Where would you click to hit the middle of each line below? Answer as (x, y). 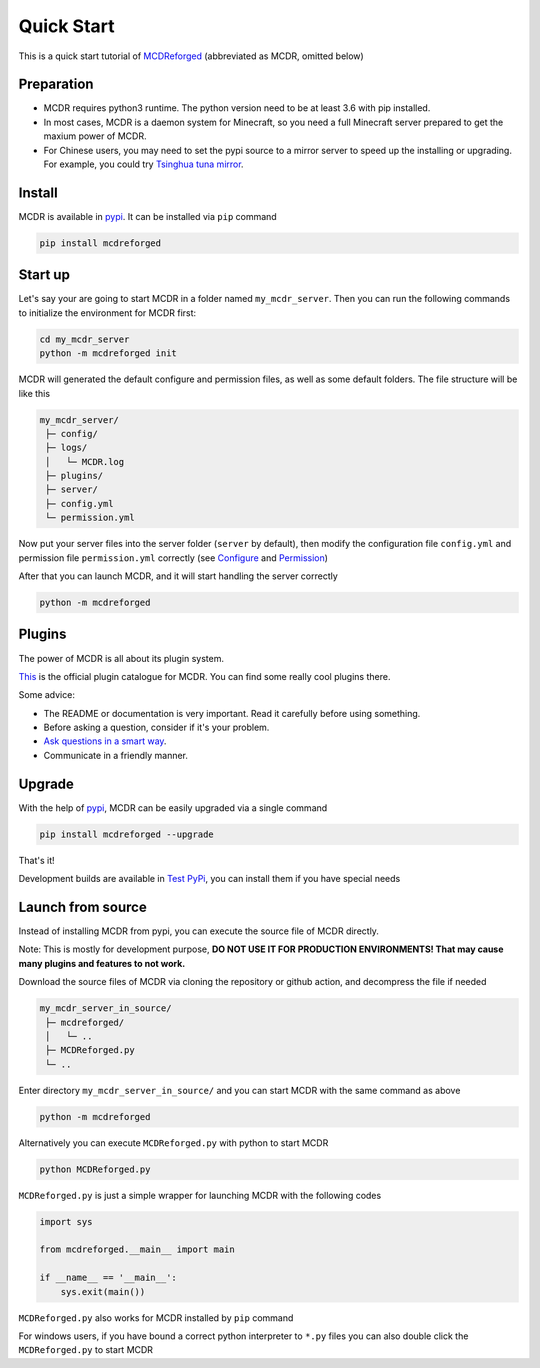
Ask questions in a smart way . (105, 741)
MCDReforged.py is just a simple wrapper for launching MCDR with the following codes (200, 1195)
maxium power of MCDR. (95, 136)
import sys (66, 1221)
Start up (44, 275)
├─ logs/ (66, 448)
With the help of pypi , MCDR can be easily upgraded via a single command (173, 807)
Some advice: (46, 695)
